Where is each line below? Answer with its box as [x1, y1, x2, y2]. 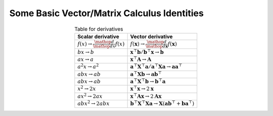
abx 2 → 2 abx [77, 99, 110, 107]
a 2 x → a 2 [77, 62, 99, 70]
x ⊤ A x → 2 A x [130, 92, 162, 99]
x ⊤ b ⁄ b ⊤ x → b [130, 48, 164, 55]
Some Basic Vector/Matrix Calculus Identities [9, 8, 204, 19]
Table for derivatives [74, 25, 123, 32]
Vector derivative [130, 33, 173, 40]
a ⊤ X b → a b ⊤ [130, 70, 162, 78]
